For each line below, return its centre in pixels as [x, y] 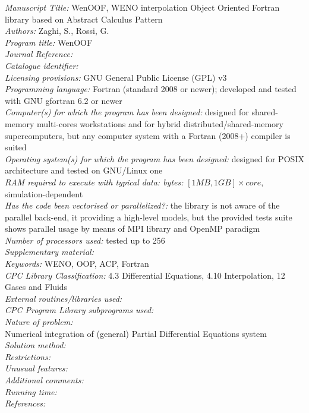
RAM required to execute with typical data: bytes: [94, 182]
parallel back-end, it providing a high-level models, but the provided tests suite [149, 217]
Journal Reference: [39, 54]
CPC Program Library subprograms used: [79, 310]
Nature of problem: [39, 322]
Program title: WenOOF [49, 42]
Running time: [31, 391]
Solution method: [35, 345]
